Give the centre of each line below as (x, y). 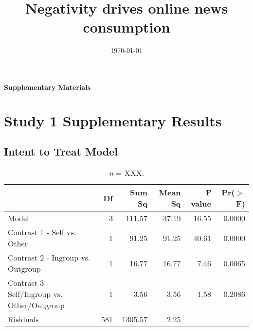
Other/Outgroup (36, 305)
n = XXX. (126, 173)
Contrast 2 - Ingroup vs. (49, 258)
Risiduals (23, 319)
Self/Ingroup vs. (35, 294)
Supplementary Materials (47, 87)
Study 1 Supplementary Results (113, 120)
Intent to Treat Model (61, 151)
